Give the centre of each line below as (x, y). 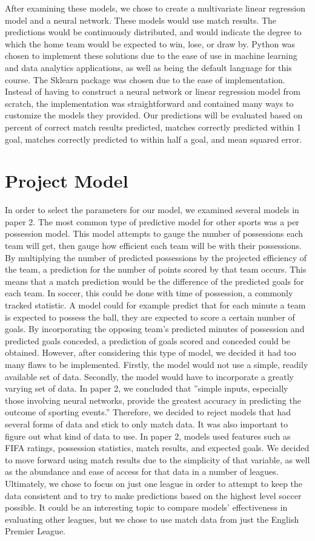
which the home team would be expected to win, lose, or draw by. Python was (150, 43)
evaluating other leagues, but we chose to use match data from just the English (152, 519)
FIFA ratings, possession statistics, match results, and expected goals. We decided (157, 448)
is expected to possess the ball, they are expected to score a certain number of (150, 317)
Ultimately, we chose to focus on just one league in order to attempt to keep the (154, 483)
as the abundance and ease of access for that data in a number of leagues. (142, 471)
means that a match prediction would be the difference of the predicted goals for (154, 281)
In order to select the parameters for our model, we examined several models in (152, 210)
